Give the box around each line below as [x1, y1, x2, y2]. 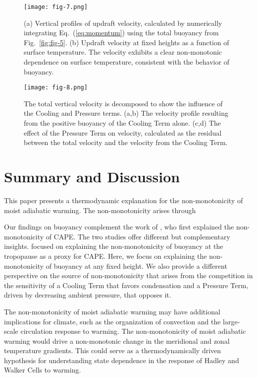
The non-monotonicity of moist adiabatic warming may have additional [4, 306, 220, 316]
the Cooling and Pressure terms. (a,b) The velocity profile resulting [24, 108, 228, 118]
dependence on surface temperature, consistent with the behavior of [24, 57, 229, 67]
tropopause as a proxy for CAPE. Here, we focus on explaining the [4, 250, 207, 261]
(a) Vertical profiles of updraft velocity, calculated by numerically [24, 17, 222, 28]
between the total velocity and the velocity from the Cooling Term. [24, 137, 228, 148]
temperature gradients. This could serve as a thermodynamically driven [4, 345, 221, 356]
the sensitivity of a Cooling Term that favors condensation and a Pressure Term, [4, 280, 249, 290]
